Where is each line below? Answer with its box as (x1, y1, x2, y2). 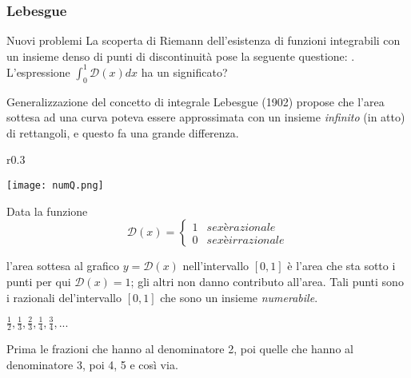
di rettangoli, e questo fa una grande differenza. (6, 124, 239, 141)
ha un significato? (141, 63, 228, 80)
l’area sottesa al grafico (6, 257, 119, 274)
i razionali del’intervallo (6, 288, 122, 305)
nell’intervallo (182, 257, 249, 274)
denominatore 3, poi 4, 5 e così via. (6, 356, 178, 373)
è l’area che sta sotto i (287, 257, 396, 274)
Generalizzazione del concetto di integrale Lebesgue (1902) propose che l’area (6, 93, 385, 109)
